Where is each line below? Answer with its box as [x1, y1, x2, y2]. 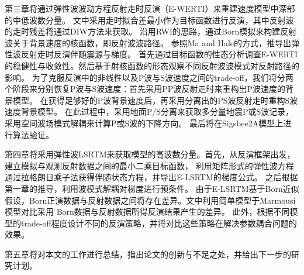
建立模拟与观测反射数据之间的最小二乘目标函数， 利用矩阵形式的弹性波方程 [5, 159, 294, 171]
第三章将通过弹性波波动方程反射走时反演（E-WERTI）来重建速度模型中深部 [5, 2, 295, 14]
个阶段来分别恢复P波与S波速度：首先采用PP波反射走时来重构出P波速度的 [5, 82, 285, 95]
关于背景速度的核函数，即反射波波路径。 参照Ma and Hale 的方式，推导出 [12, 36, 291, 49]
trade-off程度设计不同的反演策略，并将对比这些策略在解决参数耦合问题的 [20, 216, 297, 229]
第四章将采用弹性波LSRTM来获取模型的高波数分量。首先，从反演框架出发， [5, 148, 295, 160]
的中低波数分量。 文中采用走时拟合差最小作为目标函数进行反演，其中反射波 [5, 13, 294, 26]
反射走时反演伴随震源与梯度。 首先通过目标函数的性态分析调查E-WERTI [20, 48, 298, 60]
